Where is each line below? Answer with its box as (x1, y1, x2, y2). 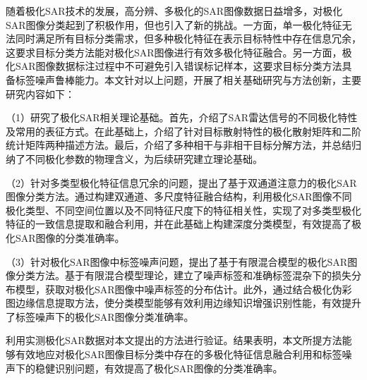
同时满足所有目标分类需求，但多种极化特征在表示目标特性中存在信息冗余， (15, 31, 361, 46)
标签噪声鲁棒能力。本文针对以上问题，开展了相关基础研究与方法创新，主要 (15, 72, 361, 87)
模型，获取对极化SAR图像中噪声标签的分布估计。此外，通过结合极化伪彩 (15, 281, 352, 296)
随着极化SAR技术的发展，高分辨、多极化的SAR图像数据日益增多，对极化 (6, 4, 343, 18)
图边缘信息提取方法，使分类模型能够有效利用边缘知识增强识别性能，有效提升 (6, 295, 361, 310)
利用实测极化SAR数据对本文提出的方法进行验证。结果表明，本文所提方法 (6, 333, 342, 348)
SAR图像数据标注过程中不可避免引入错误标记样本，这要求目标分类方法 (15, 59, 342, 73)
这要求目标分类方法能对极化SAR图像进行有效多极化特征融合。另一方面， (6, 44, 342, 59)
